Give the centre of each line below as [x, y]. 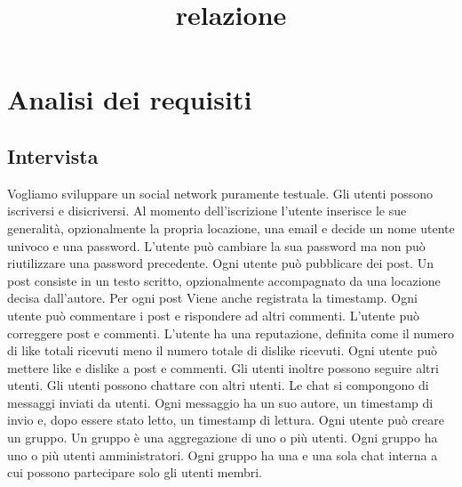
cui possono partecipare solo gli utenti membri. [135, 472]
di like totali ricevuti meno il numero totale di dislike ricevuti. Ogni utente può [222, 350]
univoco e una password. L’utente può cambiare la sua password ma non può [216, 245]
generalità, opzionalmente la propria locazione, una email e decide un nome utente [231, 227]
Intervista [53, 155]
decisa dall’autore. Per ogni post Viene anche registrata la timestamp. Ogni [212, 298]
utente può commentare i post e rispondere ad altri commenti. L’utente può [214, 315]
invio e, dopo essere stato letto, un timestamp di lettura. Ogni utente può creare [226, 420]
